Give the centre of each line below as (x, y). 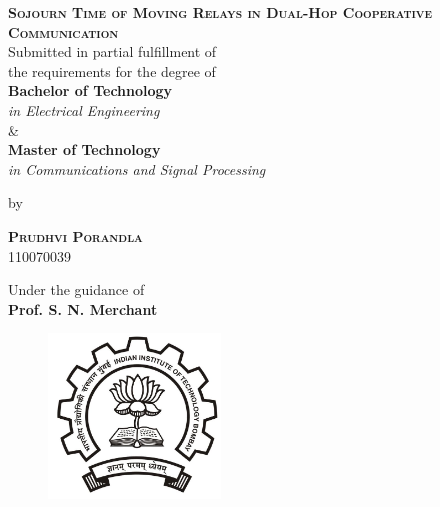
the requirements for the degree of (112, 70)
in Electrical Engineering (84, 109)
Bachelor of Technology (90, 90)
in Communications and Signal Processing (137, 168)
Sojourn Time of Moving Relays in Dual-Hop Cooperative (220, 12)
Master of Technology (84, 149)
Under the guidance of (76, 289)
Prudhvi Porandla (75, 235)
